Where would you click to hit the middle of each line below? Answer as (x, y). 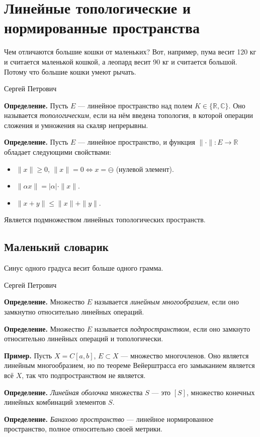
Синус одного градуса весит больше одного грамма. (84, 268)
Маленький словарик (56, 247)
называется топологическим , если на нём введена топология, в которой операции (129, 115)
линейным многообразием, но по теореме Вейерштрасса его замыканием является (129, 365)
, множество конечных (221, 392)
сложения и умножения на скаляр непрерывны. (76, 125)
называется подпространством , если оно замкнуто (172, 328)
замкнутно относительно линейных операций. (74, 312)
